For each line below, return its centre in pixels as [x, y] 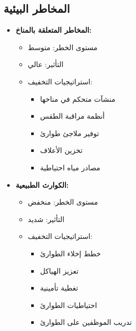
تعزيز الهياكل [59, 270]
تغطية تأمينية [59, 288]
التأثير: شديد [46, 219]
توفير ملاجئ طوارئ [70, 133]
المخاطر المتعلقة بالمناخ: [53, 30]
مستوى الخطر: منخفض [63, 202]
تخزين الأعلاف [61, 150]
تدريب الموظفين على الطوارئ [86, 322]
